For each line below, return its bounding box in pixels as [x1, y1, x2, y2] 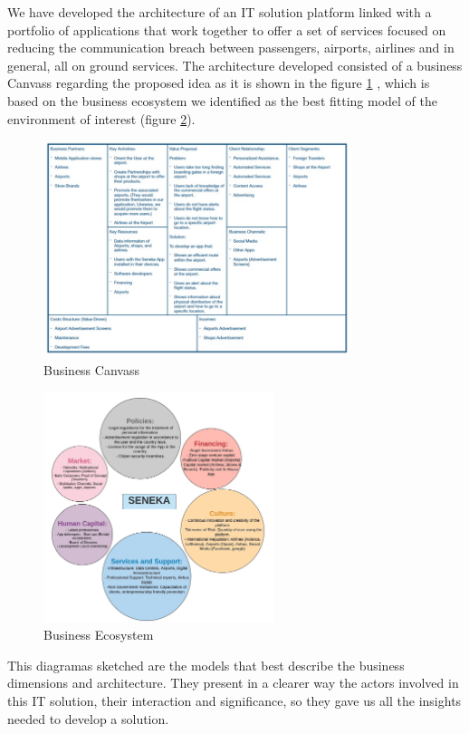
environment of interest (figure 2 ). [7, 109, 196, 128]
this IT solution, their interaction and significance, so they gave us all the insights [7, 691, 462, 710]
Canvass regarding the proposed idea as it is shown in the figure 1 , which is [7, 73, 430, 92]
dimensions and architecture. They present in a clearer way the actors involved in [7, 673, 459, 692]
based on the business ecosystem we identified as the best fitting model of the [7, 91, 438, 110]
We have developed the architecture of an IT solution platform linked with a [7, 3, 432, 21]
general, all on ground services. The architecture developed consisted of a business [7, 55, 463, 74]
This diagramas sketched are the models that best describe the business [7, 655, 405, 674]
